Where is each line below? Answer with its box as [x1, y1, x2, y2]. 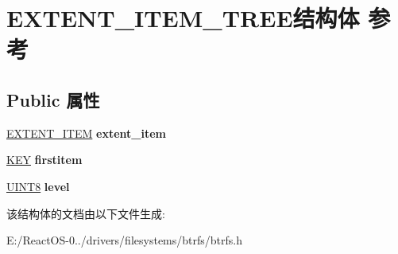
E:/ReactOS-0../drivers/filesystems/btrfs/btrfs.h [6, 232, 242, 248]
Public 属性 [6, 87, 100, 111]
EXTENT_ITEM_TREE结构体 [6, 2, 360, 34]
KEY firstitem [6, 151, 83, 168]
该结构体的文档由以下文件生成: [6, 205, 165, 221]
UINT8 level [6, 178, 70, 194]
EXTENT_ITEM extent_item [6, 124, 166, 141]
